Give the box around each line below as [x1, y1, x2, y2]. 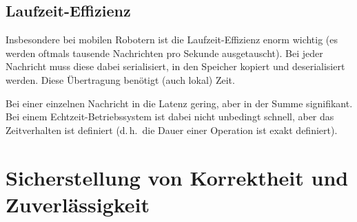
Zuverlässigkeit [6, 190, 150, 218]
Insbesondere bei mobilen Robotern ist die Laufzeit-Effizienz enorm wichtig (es [6, 32, 338, 47]
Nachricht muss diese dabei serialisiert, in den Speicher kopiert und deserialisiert [6, 59, 345, 74]
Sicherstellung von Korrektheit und [6, 163, 349, 191]
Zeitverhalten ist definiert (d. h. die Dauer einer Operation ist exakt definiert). [6, 122, 338, 137]
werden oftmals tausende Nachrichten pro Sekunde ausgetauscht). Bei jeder [6, 45, 323, 60]
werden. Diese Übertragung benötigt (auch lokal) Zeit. [6, 72, 235, 87]
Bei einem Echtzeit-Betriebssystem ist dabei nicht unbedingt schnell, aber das [6, 109, 334, 124]
